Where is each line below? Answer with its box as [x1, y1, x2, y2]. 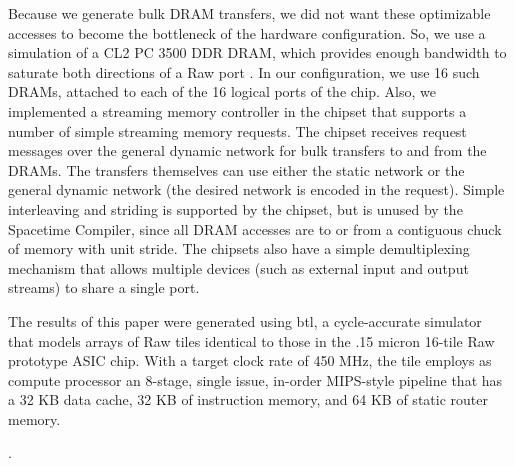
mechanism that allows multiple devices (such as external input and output [8, 257, 469, 278]
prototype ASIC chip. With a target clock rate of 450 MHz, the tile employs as [8, 350, 492, 371]
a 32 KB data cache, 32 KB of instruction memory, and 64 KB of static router [8, 389, 488, 410]
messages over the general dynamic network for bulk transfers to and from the [8, 140, 487, 161]
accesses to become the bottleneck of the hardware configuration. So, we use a [8, 22, 486, 43]
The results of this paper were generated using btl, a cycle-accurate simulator [8, 310, 482, 331]
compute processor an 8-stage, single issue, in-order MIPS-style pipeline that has [8, 369, 503, 390]
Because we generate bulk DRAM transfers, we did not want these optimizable [8, 3, 491, 23]
